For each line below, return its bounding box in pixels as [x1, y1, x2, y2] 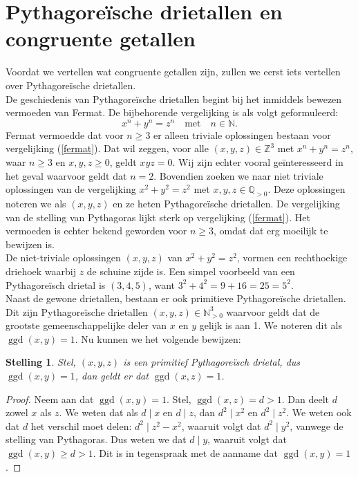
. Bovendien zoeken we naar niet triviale [153, 168, 323, 183]
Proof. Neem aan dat [6, 391, 94, 406]
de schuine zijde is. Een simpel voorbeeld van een [86, 263, 295, 278]
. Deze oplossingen [267, 182, 346, 196]
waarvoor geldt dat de [226, 304, 320, 319]
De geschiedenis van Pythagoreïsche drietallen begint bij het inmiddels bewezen [6, 91, 342, 106]
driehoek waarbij [6, 263, 76, 278]
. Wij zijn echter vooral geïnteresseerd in [172, 154, 343, 169]
